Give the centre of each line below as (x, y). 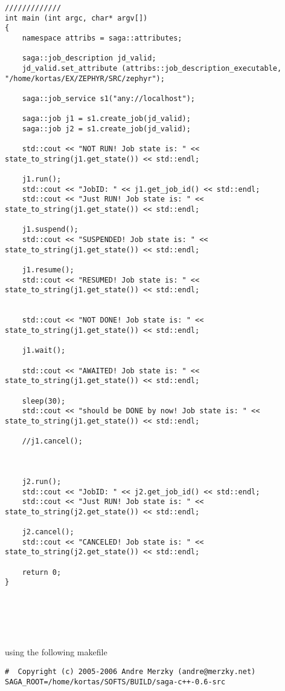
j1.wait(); (44, 351)
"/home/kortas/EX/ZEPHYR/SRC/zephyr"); (85, 78)
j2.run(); (42, 481)
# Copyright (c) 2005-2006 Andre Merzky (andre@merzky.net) (130, 671)
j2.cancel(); (48, 532)
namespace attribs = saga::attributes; (102, 38)
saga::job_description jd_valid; (89, 58)
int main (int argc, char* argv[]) (76, 18)
